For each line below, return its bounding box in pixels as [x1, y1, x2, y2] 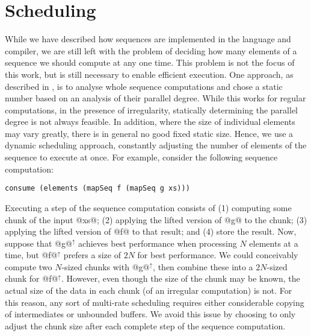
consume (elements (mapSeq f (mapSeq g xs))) [5, 184, 190, 193]
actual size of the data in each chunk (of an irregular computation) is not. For [5, 284, 292, 297]
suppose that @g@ [5, 236, 72, 249]
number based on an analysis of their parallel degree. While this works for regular [5, 92, 306, 104]
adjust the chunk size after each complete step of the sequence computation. [5, 319, 286, 332]
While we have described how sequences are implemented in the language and [5, 33, 291, 45]
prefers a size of [63, 249, 121, 261]
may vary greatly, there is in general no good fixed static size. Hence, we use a [5, 127, 294, 139]
